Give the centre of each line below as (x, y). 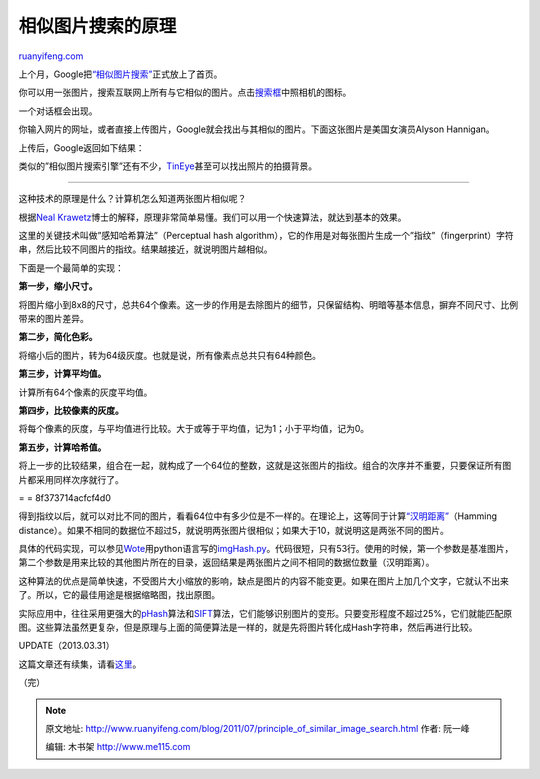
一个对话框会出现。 (58, 111)
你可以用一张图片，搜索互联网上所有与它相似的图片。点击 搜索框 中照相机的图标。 (185, 92)
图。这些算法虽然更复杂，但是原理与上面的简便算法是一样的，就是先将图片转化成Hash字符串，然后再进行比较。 (248, 627)
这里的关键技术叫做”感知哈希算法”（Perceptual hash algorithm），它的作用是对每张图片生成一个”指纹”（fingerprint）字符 (266, 236)
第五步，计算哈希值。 (62, 447)
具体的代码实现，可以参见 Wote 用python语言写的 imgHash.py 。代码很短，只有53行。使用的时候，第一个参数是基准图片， (266, 549)
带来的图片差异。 (53, 319)
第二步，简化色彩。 (58, 337)
